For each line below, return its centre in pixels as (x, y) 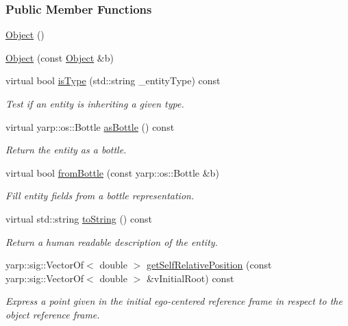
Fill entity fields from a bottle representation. (100, 196)
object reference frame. (53, 314)
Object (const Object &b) (60, 57)
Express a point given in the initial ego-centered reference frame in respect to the (174, 301)
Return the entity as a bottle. (66, 150)
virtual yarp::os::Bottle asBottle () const (90, 126)
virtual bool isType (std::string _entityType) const (113, 80)
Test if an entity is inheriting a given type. (95, 103)
